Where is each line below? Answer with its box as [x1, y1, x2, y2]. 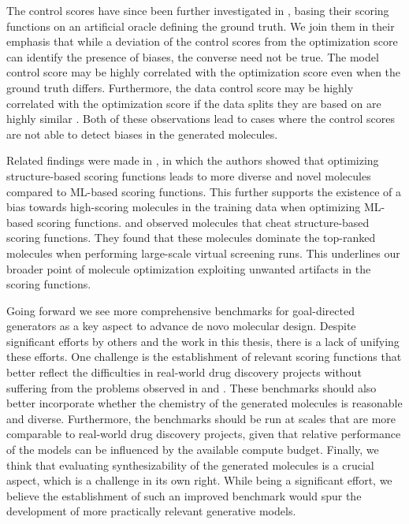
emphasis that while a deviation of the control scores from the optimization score [6, 33, 398, 50]
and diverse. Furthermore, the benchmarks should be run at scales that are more [6, 410, 396, 426]
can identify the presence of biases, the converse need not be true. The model [6, 48, 379, 65]
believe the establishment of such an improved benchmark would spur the [6, 487, 362, 504]
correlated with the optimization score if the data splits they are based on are [6, 95, 381, 111]
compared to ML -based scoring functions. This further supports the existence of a [6, 183, 402, 199]
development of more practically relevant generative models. [6, 503, 296, 519]
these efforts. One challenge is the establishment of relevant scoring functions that [6, 348, 402, 365]
